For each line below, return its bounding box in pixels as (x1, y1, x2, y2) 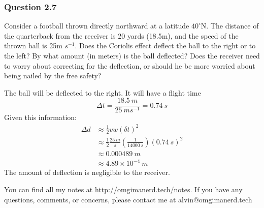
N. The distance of (201, 20, 259, 31)
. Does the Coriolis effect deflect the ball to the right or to (75, 40, 256, 51)
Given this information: (4, 112, 77, 123)
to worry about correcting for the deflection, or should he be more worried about (4, 60, 255, 71)
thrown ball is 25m (4, 40, 62, 51)
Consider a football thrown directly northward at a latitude (4, 20, 189, 31)
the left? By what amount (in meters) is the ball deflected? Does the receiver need (4, 50, 260, 61)
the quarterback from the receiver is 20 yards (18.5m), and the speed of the (4, 30, 239, 41)
